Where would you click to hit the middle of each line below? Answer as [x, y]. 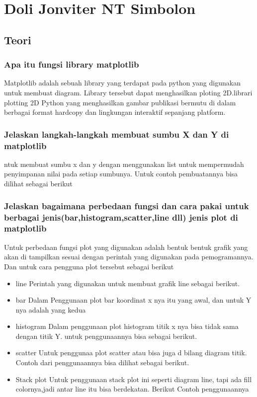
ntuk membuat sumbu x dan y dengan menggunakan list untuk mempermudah [124, 164]
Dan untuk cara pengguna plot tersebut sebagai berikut [89, 266]
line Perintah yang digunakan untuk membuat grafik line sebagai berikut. [128, 283]
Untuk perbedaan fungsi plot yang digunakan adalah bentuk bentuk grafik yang [126, 247]
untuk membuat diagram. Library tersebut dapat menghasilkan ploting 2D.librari [128, 92]
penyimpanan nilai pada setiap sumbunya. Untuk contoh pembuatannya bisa [121, 174]
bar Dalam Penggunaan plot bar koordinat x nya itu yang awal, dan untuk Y [133, 300]
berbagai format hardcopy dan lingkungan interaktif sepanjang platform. [115, 112]
